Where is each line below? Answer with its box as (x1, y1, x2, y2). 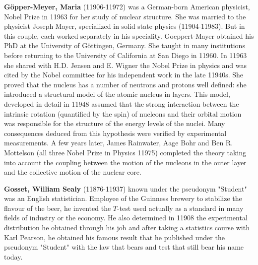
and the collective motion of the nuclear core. (4, 167, 141, 177)
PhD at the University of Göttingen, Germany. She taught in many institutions (4, 40, 245, 51)
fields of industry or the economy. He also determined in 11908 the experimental (4, 212, 248, 223)
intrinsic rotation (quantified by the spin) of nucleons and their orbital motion (4, 108, 242, 119)
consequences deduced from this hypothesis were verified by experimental (4, 128, 227, 138)
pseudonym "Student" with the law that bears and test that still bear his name (4, 242, 244, 252)
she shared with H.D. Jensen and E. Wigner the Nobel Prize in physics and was (4, 60, 247, 70)
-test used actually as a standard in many (117, 202, 244, 213)
